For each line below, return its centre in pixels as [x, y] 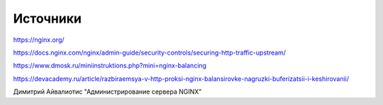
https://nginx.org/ [39, 40]
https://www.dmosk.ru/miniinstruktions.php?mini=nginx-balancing [110, 66]
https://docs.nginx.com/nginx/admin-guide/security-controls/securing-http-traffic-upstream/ [150, 52]
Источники [47, 18]
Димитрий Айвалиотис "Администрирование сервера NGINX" [107, 92]
